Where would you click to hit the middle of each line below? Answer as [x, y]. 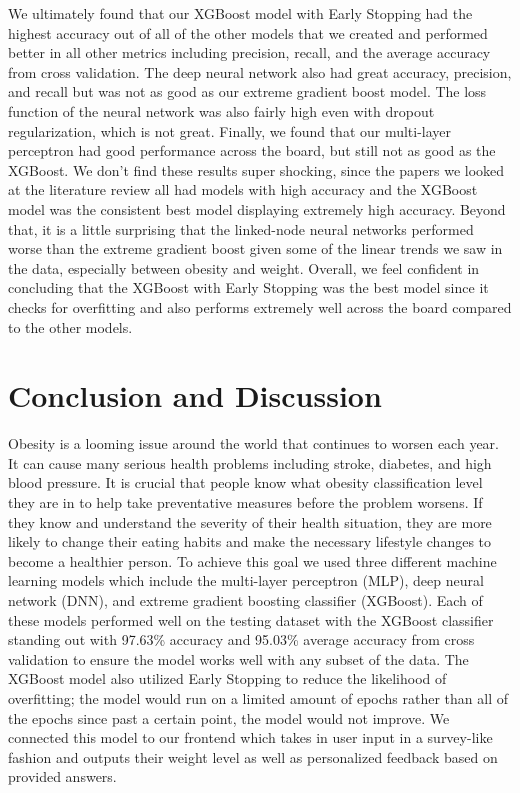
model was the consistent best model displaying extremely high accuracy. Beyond [257, 208]
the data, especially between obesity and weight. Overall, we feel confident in [244, 267]
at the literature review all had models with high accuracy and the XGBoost [243, 189]
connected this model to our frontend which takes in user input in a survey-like [250, 737]
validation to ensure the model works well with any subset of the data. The [238, 658]
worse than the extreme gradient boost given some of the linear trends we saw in [255, 248]
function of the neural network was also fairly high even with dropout [221, 110]
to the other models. [70, 326]
